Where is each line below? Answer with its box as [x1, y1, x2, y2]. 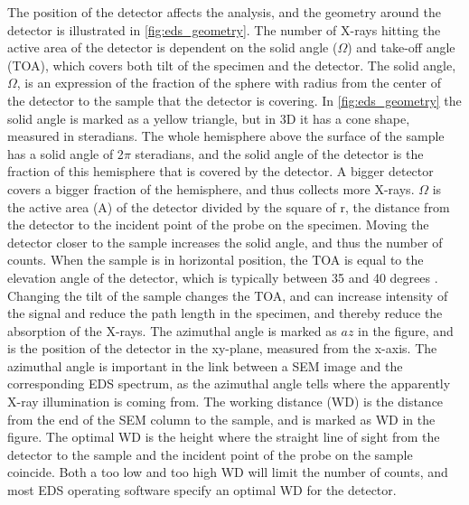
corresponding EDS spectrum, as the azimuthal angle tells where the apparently [7, 374, 451, 393]
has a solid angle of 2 [7, 144, 124, 163]
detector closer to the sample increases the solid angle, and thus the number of [7, 232, 443, 251]
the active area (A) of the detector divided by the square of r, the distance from [7, 197, 450, 216]
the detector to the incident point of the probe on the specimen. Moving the [7, 215, 429, 234]
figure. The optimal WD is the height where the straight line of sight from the [7, 427, 440, 446]
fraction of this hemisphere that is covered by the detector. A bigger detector [7, 162, 434, 181]
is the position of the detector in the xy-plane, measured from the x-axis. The [7, 339, 437, 358]
